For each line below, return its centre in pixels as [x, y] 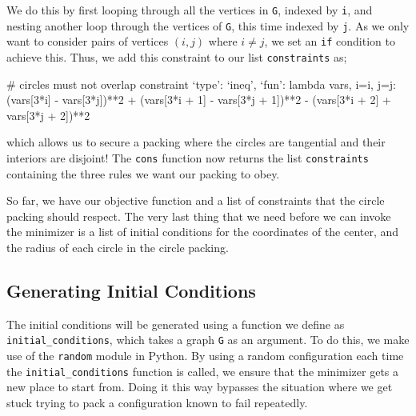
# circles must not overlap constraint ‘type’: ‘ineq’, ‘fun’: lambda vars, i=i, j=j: [202, 84]
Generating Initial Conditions [131, 291]
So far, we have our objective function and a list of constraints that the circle [196, 200]
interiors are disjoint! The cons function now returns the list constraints [188, 158]
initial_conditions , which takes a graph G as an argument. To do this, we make [208, 340]
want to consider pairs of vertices [88, 41]
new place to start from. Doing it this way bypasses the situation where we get [200, 387]
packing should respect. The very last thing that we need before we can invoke [199, 216]
